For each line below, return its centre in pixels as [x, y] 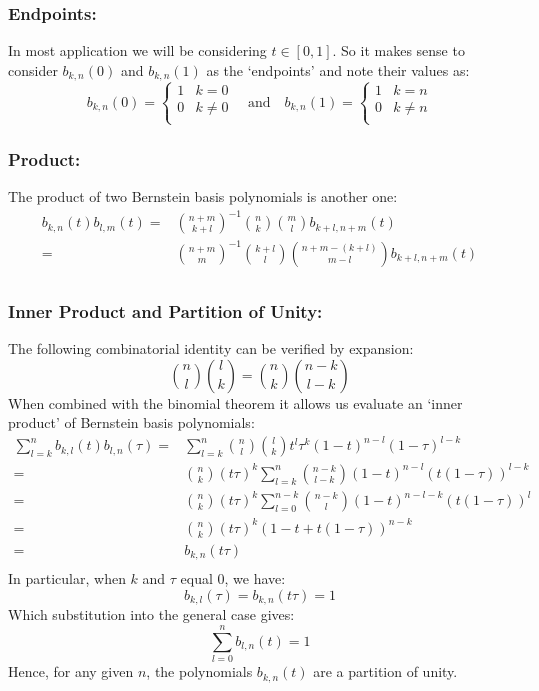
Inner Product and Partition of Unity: [165, 310]
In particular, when [67, 578]
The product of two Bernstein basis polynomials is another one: [203, 196]
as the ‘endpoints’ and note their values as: [338, 69]
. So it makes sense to [398, 50]
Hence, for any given [71, 671]
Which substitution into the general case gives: [151, 614]
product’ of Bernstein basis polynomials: [131, 422]
